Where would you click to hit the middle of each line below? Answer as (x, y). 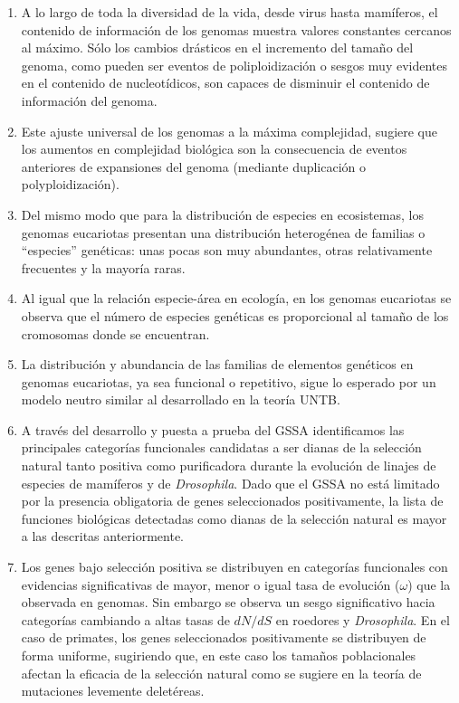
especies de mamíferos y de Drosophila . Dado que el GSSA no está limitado (230, 483)
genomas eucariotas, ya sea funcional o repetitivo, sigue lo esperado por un (229, 381)
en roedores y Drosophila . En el (363, 619)
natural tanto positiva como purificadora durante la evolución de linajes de (229, 465)
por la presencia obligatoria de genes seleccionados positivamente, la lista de (232, 501)
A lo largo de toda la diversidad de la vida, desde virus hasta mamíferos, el (229, 12)
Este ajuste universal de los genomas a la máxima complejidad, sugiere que (229, 131)
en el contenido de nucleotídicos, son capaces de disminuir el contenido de (225, 83)
